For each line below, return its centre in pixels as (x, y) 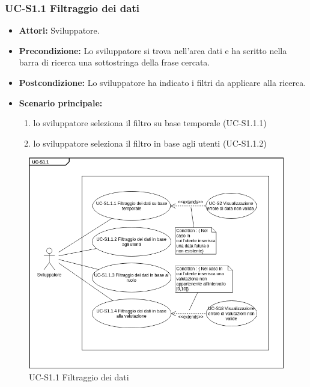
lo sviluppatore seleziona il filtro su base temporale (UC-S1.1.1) (150, 123)
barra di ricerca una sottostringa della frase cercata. (114, 62)
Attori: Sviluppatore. (59, 30)
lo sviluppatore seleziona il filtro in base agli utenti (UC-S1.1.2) (150, 143)
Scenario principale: (61, 102)
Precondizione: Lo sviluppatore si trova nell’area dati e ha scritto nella (153, 50)
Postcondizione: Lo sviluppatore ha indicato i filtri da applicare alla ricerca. (163, 82)
